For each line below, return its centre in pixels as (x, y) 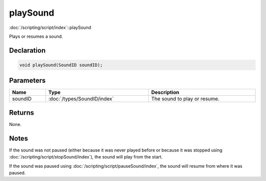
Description (165, 92)
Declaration (27, 50)
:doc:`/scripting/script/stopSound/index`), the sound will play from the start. (86, 157)
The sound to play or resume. (185, 99)
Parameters (27, 81)
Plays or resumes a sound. (36, 36)
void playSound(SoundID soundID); (61, 65)
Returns (22, 113)
